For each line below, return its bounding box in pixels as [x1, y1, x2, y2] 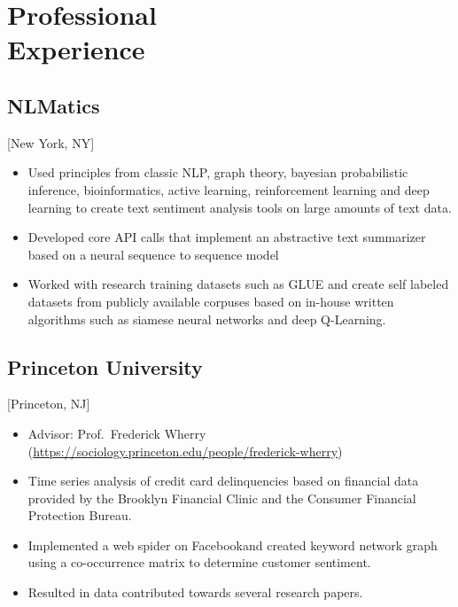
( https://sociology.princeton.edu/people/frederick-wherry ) [27, 441, 343, 460]
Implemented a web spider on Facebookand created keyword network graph [27, 535, 438, 554]
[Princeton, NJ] [7, 394, 90, 413]
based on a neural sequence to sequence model [27, 245, 279, 263]
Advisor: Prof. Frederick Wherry [27, 424, 206, 442]
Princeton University [7, 353, 203, 380]
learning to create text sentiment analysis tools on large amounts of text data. [27, 198, 452, 216]
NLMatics [7, 91, 100, 119]
